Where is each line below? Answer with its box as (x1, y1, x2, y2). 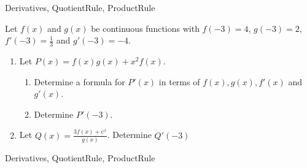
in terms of (158, 75, 200, 88)
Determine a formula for (34, 75, 125, 88)
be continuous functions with (91, 21, 200, 34)
